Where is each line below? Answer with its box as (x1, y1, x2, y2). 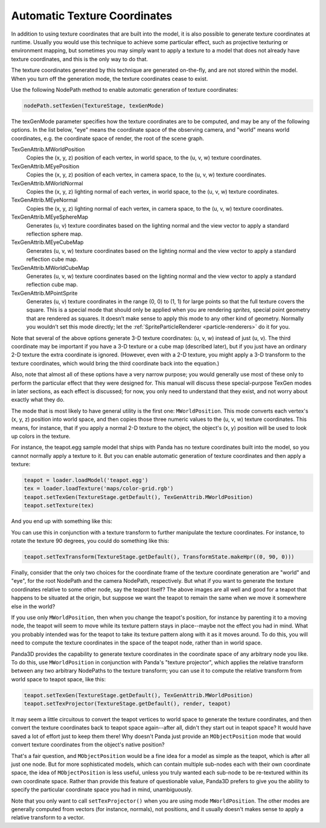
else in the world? (11, 603, 56, 610)
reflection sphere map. (26, 230, 83, 237)
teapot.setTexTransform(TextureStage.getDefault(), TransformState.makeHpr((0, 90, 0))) (24, 553, 295, 560)
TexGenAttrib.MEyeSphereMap (11, 213, 89, 220)
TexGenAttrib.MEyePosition (11, 162, 80, 170)
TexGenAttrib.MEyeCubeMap (11, 239, 84, 246)
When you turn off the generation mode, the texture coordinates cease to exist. (11, 75, 208, 82)
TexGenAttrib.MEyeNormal (11, 196, 78, 204)
